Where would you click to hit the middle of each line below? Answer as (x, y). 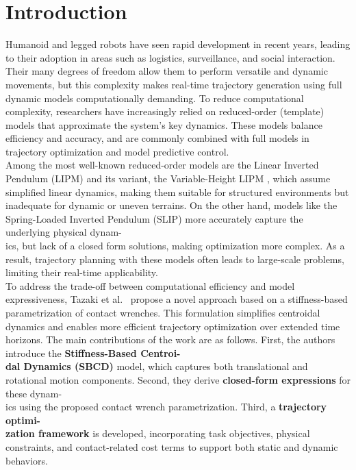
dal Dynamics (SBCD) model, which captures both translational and (157, 366)
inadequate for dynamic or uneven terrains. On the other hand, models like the (171, 205)
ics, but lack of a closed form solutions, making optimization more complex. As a (175, 246)
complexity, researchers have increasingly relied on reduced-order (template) (165, 111)
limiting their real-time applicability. (82, 272)
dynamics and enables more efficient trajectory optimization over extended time (173, 326)
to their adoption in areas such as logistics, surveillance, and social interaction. (170, 57)
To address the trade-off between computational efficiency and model (150, 285)
